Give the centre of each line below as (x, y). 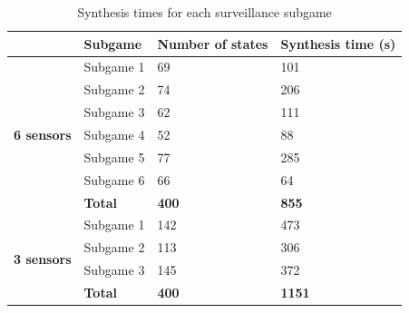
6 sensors (43, 134)
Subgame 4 (114, 134)
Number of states (213, 43)
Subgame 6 (114, 179)
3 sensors (43, 258)
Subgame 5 (114, 156)
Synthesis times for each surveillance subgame (204, 12)
